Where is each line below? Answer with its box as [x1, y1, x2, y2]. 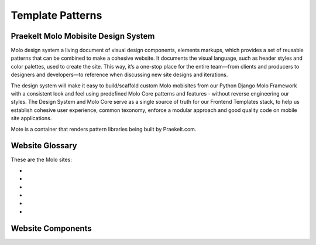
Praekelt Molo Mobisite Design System [11, 31, 155, 41]
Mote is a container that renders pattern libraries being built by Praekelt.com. [11, 125, 197, 132]
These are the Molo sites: [11, 156, 73, 164]
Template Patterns [11, 9, 102, 22]
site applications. [11, 115, 52, 122]
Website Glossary [11, 141, 77, 151]
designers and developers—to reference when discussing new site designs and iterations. [11, 71, 228, 79]
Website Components [11, 223, 92, 233]
